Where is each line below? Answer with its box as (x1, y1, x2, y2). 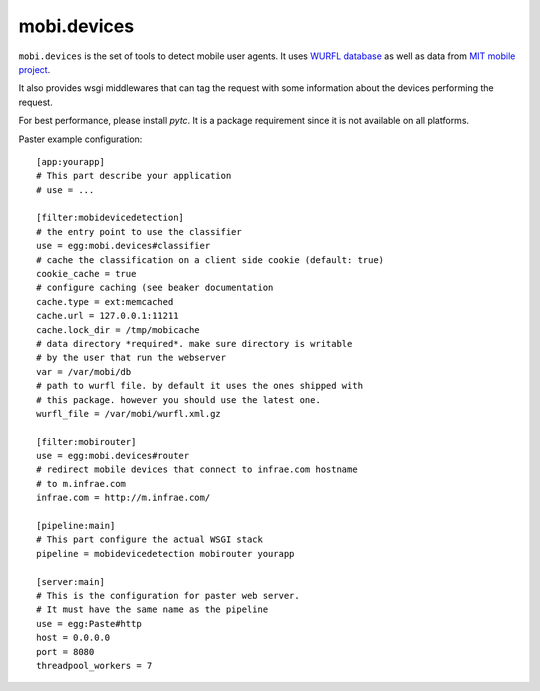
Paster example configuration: (18, 133, 143, 145)
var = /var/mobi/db (36, 366, 132, 377)
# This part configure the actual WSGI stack (36, 534, 264, 545)
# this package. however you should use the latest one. (36, 394, 322, 405)
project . (18, 63, 51, 75)
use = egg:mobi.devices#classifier (36, 240, 211, 252)
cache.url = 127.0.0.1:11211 (36, 310, 179, 322)
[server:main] (36, 576, 105, 587)
